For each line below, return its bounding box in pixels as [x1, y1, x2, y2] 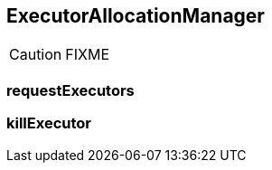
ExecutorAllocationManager [6, 5, 265, 27]
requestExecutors [6, 80, 135, 99]
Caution [9, 45, 62, 64]
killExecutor [6, 114, 91, 133]
